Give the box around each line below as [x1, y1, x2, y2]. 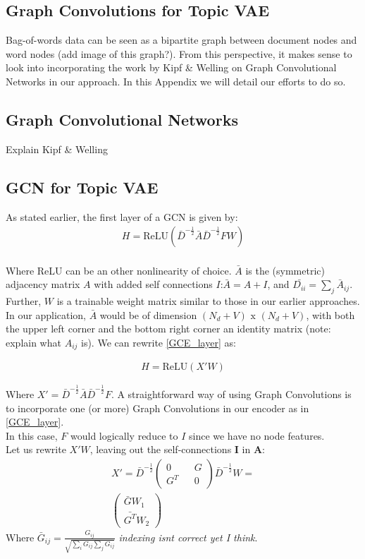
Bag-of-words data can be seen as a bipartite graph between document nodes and [6, 32, 357, 47]
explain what [6, 335, 61, 349]
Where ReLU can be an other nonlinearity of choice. [6, 263, 232, 277]
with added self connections [94, 277, 213, 291]
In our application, [6, 307, 87, 322]
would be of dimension [99, 307, 197, 322]
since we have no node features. [188, 428, 325, 443]
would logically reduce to [70, 428, 178, 443]
